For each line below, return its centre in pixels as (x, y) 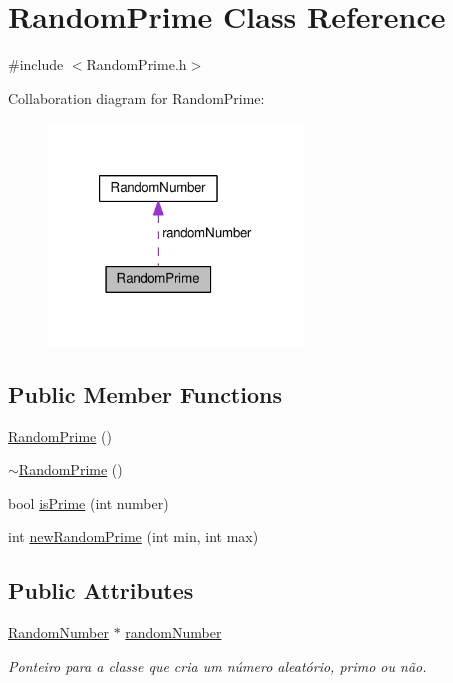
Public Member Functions (145, 393)
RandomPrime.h (136, 64)
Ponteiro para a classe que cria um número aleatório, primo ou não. (217, 665)
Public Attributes (101, 590)
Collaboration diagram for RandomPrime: (136, 97)
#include (36, 64)
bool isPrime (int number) (88, 502)
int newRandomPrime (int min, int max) (133, 536)
